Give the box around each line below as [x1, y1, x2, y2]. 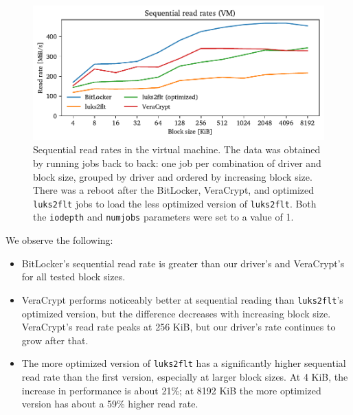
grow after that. [21, 333, 89, 347]
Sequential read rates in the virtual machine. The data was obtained [33, 142, 321, 157]
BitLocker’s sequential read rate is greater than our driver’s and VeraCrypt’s [21, 256, 345, 270]
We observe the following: [5, 233, 113, 247]
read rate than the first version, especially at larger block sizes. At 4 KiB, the [21, 370, 348, 384]
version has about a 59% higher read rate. [21, 396, 198, 411]
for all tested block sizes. [21, 269, 126, 284]
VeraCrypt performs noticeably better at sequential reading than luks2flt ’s [21, 292, 343, 306]
